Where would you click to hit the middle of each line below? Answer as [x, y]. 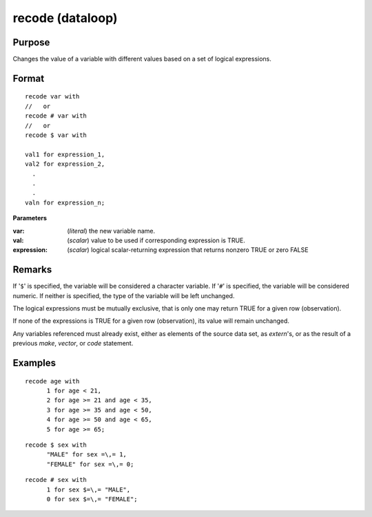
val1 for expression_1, [65, 154]
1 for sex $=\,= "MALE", [89, 489]
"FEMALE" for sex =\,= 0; [90, 464]
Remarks [32, 270]
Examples [34, 363]
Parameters [30, 218]
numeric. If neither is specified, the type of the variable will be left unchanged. [124, 295]
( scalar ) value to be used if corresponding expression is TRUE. [156, 240]
